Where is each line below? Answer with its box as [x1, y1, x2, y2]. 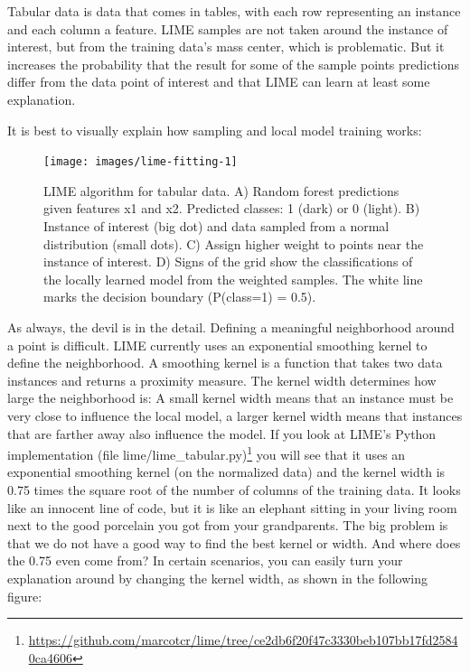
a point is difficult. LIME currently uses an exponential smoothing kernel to [7, 335, 428, 354]
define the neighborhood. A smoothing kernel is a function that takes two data [7, 353, 443, 372]
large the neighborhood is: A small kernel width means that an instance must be [7, 388, 454, 407]
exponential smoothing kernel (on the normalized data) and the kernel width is [7, 462, 446, 481]
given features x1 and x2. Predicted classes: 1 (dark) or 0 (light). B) [43, 199, 420, 218]
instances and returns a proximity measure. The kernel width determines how [7, 370, 437, 389]
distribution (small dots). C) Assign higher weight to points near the [43, 234, 424, 253]
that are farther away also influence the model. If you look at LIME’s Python [7, 424, 437, 443]
